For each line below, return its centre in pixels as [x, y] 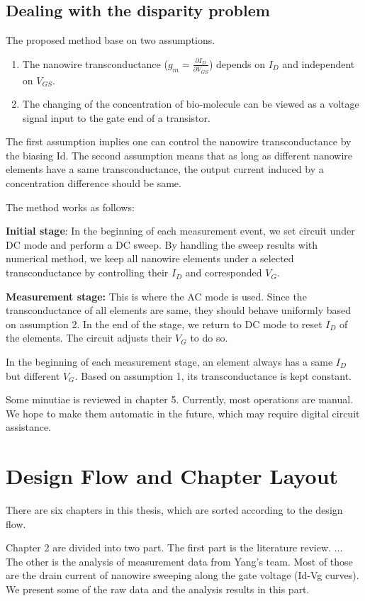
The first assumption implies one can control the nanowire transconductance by [179, 141]
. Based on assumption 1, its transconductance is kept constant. [213, 375]
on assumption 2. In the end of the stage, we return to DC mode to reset [164, 324]
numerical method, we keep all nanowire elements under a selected [150, 258]
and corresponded [224, 273]
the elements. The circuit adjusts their [89, 338]
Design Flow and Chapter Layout [172, 476]
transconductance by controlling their [87, 273]
